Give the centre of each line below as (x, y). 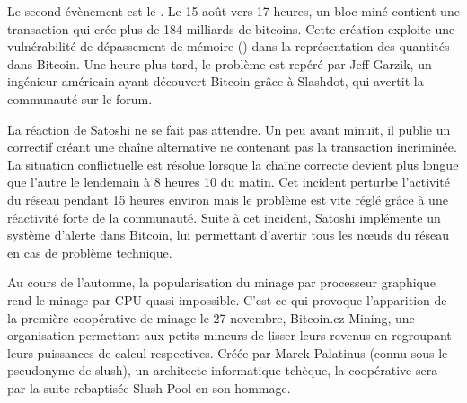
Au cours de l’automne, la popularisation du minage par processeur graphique (221, 282)
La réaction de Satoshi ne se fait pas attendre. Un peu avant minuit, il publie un (229, 129)
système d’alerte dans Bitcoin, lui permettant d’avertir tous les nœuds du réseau (229, 235)
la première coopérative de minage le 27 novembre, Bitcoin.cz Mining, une (211, 317)
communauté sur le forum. (80, 98)
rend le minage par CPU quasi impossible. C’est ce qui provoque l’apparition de (227, 299)
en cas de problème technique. (90, 252)
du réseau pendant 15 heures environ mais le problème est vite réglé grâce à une (228, 199)
